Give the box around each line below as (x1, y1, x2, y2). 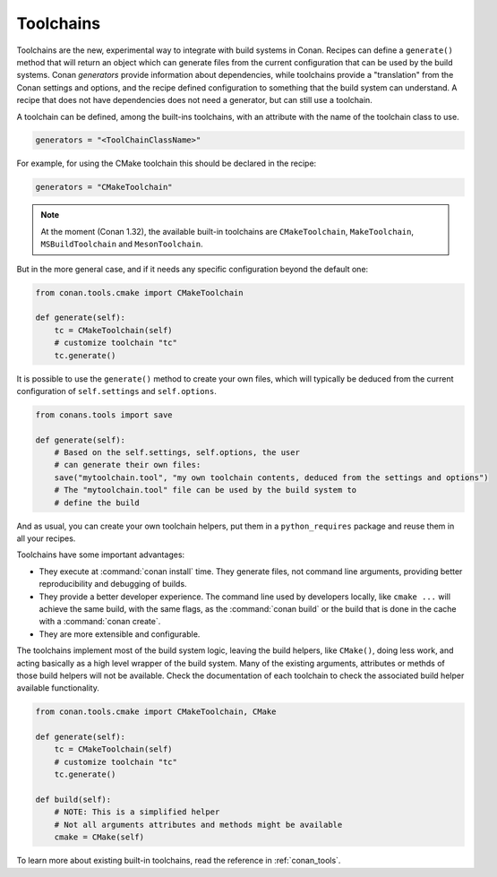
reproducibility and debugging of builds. (39, 579, 187, 589)
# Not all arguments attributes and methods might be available (54, 820, 343, 830)
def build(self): (35, 795, 112, 805)
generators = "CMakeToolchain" (35, 182, 174, 193)
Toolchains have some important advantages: (16, 549, 185, 560)
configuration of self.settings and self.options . (16, 385, 217, 396)
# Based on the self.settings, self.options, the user (54, 448, 300, 458)
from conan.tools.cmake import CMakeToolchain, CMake (35, 707, 277, 717)
